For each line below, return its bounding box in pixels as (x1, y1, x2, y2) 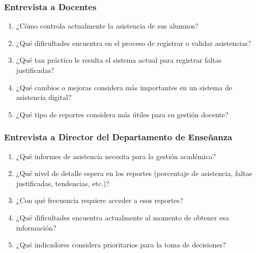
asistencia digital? (16, 92, 72, 103)
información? (16, 222, 56, 233)
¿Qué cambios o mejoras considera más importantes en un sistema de (16, 82, 232, 92)
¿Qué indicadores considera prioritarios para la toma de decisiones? (16, 239, 226, 250)
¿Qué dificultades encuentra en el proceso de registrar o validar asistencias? (16, 37, 251, 48)
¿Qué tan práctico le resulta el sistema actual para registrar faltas (16, 55, 222, 65)
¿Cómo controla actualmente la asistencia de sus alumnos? (16, 20, 198, 31)
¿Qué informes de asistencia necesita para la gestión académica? (16, 150, 216, 161)
